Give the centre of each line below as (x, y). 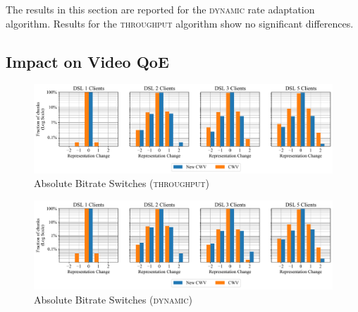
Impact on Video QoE (87, 61)
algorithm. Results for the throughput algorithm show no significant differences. (180, 23)
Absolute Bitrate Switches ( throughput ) (122, 183)
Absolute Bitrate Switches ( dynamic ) (113, 299)
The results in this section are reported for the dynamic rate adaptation (160, 9)
